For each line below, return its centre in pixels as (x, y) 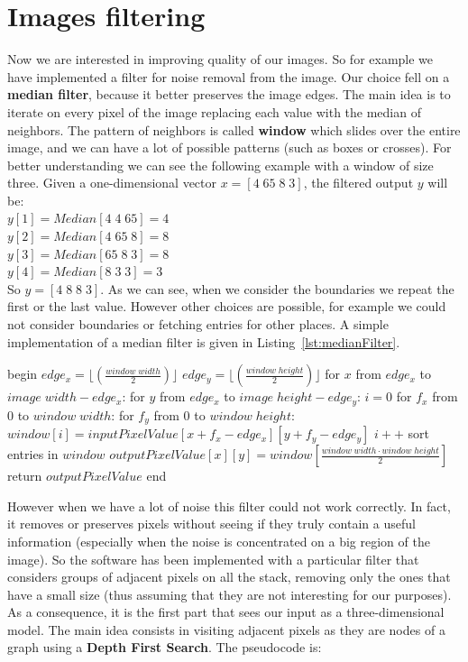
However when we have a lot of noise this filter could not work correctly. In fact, (229, 506)
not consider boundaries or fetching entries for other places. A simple (198, 324)
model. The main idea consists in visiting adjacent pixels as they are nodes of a (226, 629)
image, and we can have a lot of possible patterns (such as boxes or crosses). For (229, 147)
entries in (33, 454)
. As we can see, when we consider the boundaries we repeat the (277, 288)
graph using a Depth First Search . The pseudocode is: (165, 647)
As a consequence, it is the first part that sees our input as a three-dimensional (226, 612)
